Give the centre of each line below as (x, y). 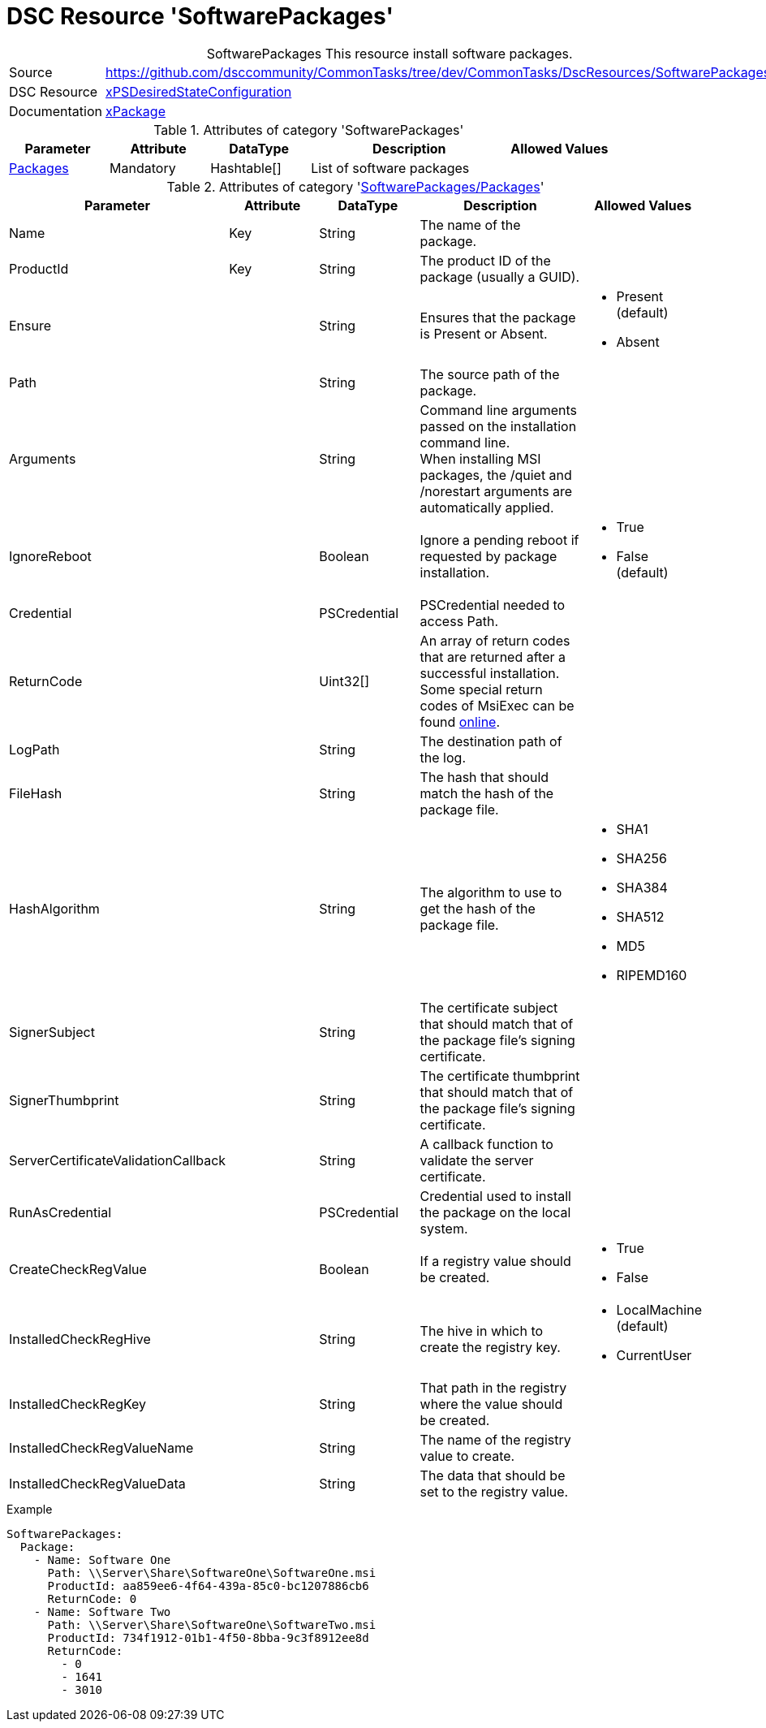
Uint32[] (344, 681)
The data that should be (493, 1475)
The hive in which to (482, 1331)
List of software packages (390, 168)
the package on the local (495, 1212)
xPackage (136, 111)
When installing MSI (480, 458)
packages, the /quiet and (496, 475)
